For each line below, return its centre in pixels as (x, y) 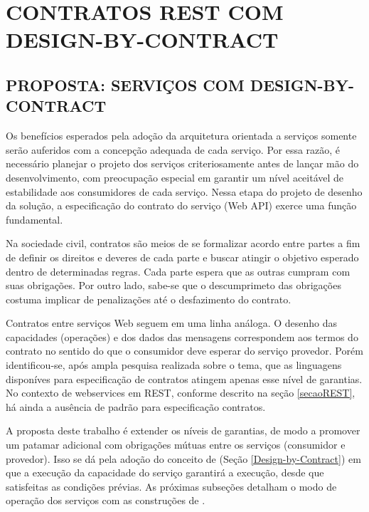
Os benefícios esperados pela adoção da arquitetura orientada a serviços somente (181, 136)
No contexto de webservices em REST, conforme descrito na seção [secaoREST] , (181, 393)
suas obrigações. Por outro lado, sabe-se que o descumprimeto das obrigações (173, 285)
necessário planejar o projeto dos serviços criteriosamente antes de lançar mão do (182, 163)
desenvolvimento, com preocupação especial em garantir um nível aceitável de (175, 177)
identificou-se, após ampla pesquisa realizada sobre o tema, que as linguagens (174, 365)
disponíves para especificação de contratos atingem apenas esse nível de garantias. (184, 378)
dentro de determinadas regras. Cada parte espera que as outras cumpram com (178, 271)
